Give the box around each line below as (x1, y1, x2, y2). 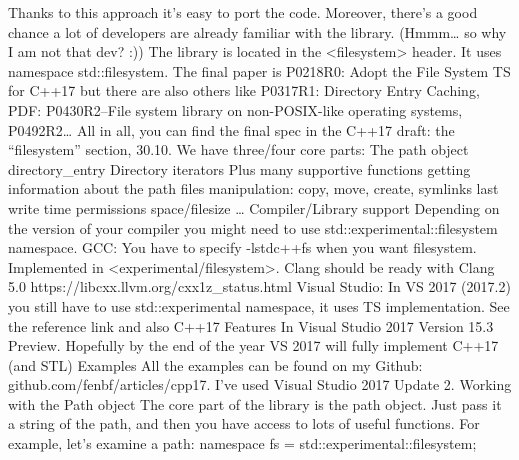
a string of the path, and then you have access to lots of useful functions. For (8, 413, 480, 434)
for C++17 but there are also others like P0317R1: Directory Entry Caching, (8, 80, 480, 101)
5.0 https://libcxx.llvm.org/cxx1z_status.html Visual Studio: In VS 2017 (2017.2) (8, 276, 511, 297)
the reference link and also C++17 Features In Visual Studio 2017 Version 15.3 (8, 315, 494, 336)
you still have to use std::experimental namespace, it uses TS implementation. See (8, 295, 510, 316)
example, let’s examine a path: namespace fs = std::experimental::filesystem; (8, 433, 477, 454)
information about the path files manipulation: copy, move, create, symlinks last (8, 178, 499, 199)
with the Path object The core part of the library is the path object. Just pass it (8, 393, 502, 414)
